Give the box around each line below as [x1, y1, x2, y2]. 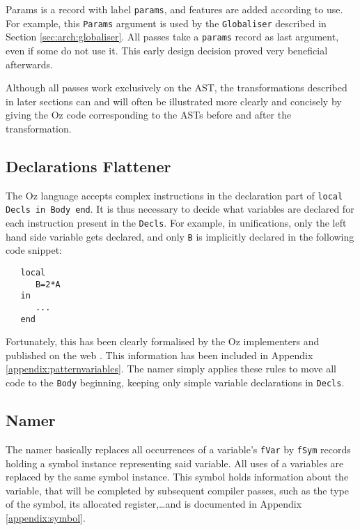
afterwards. [6, 56, 53, 71]
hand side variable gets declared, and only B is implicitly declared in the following [6, 229, 354, 243]
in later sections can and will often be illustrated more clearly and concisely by [6, 93, 342, 108]
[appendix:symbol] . [6, 510, 86, 524]
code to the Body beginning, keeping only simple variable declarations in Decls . [6, 375, 345, 390]
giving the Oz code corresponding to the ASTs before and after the [6, 107, 292, 122]
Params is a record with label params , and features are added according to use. [6, 2, 343, 16]
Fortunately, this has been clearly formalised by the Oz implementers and [6, 334, 320, 349]
